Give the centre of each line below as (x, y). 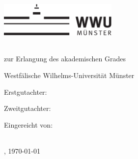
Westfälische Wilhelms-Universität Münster (69, 75)
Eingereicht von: (28, 124)
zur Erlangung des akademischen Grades (65, 59)
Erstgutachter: (26, 92)
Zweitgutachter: (28, 108)
